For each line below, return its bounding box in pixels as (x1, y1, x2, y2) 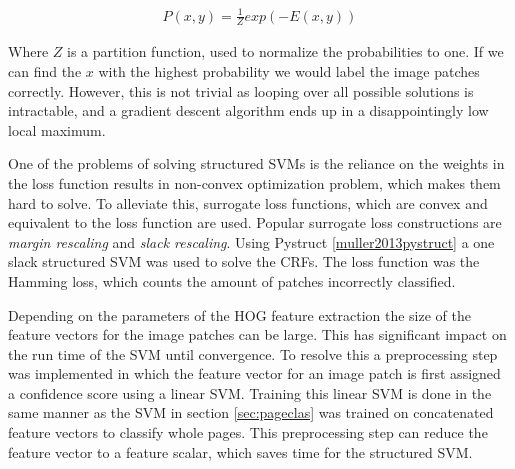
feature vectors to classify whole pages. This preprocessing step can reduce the (8, 422, 488, 443)
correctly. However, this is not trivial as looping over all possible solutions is (8, 80, 474, 101)
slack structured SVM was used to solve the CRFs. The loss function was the (8, 251, 480, 272)
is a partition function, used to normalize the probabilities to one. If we (66, 41, 504, 62)
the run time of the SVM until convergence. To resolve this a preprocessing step (8, 343, 498, 364)
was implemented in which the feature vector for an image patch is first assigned (8, 363, 501, 384)
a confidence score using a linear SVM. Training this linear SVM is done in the (8, 382, 492, 403)
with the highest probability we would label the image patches (98, 60, 480, 81)
